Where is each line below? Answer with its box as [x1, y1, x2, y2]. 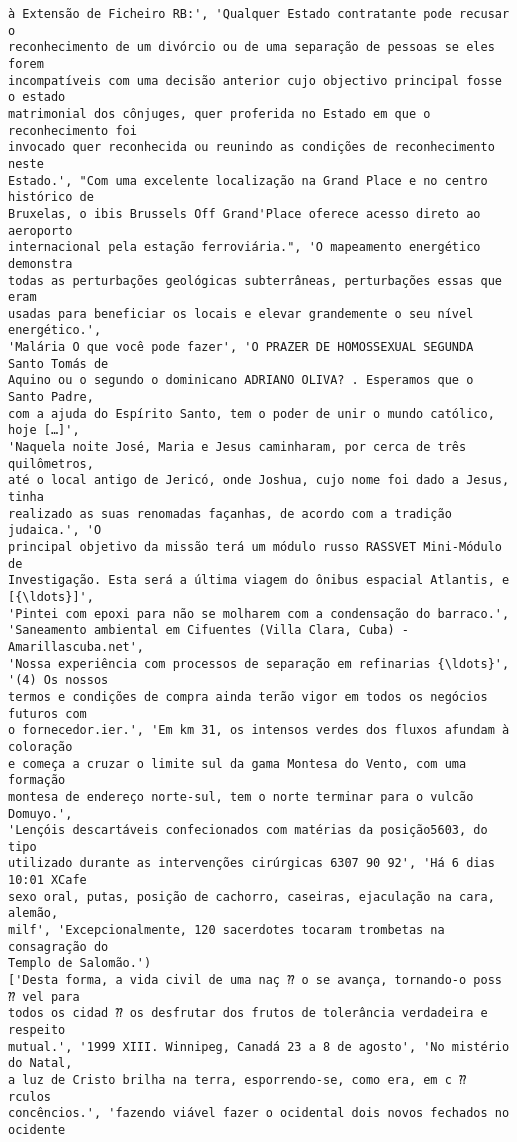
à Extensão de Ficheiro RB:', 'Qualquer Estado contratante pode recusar [8, 7, 510, 21]
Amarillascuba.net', [8, 639, 145, 654]
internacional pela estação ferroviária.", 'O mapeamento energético [8, 240, 481, 255]
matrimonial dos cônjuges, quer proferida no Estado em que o [8, 106, 431, 121]
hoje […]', [8, 423, 80, 438]
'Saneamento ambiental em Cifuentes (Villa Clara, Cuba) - [8, 623, 409, 638]
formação [8, 773, 66, 788]
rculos [8, 1089, 51, 1104]
